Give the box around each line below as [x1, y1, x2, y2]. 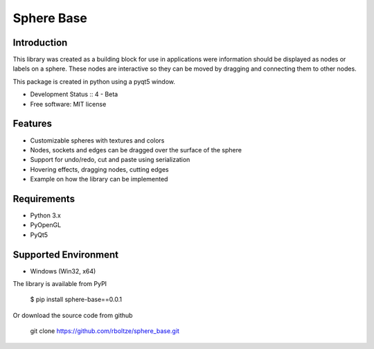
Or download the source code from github [12, 311, 133, 319]
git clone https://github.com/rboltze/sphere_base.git [30, 327, 180, 335]
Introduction [12, 37, 68, 48]
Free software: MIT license [30, 100, 107, 108]
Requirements [12, 193, 75, 204]
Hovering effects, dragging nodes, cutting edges [30, 165, 169, 173]
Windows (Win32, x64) [30, 267, 96, 275]
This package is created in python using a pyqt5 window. [12, 77, 176, 86]
